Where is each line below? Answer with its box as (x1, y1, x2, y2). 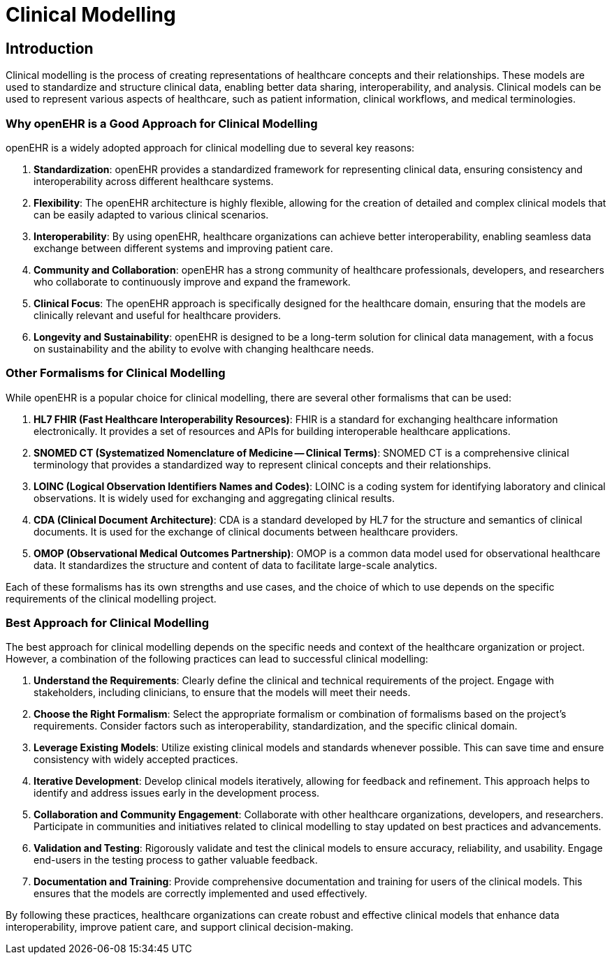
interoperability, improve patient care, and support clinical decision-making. (6, 921, 354, 933)
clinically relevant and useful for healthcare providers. (34, 309, 282, 321)
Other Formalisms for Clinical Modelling (6, 366, 226, 381)
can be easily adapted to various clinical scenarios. (34, 208, 269, 221)
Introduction (6, 39, 94, 57)
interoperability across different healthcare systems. (34, 175, 274, 187)
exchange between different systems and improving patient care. (34, 242, 333, 254)
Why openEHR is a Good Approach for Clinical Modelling (6, 116, 318, 131)
